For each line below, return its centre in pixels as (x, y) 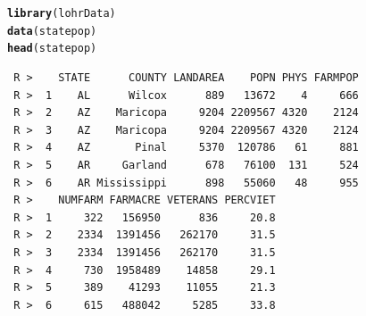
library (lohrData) (62, 13)
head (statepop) (52, 49)
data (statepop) (52, 31)
